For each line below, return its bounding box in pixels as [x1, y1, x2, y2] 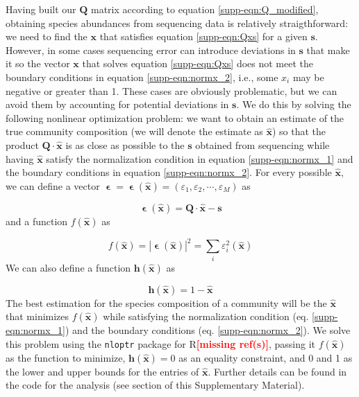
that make [306, 42, 350, 57]
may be [292, 69, 324, 84]
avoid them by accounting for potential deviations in [6, 97, 229, 112]
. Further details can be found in [208, 364, 347, 378]
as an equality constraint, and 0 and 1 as [178, 350, 353, 364]
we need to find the [6, 29, 87, 44]
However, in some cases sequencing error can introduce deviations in [6, 42, 296, 57]
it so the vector [6, 56, 70, 71]
